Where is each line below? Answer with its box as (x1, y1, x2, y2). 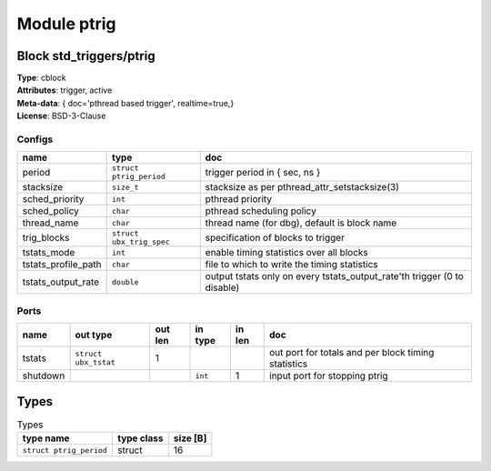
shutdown (22, 369, 65, 382)
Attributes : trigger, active (16, 85, 113, 95)
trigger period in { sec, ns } (205, 166, 321, 179)
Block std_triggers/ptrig (16, 48, 155, 64)
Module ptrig (16, 14, 116, 34)
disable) (205, 282, 240, 295)
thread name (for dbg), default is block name (205, 216, 397, 229)
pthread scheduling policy (205, 205, 317, 217)
